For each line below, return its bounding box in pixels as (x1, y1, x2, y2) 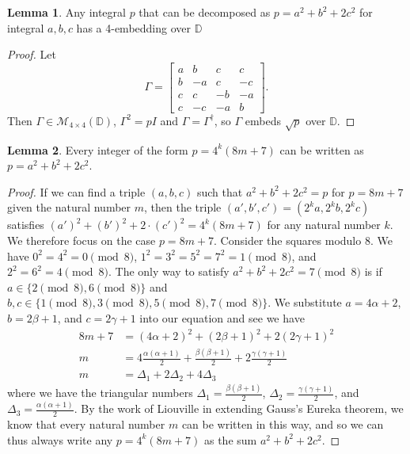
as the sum (203, 431, 257, 448)
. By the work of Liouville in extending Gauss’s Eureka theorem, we (74, 400, 404, 417)
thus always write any (7, 431, 113, 448)
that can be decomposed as (139, 4, 271, 20)
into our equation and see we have (139, 310, 305, 326)
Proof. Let (7, 46, 56, 63)
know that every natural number (7, 416, 165, 433)
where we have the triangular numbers (7, 384, 193, 401)
